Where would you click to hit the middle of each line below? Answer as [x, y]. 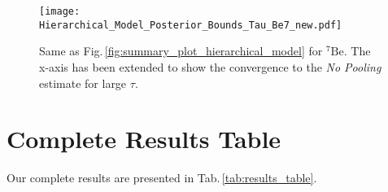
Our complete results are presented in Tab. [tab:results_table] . [162, 178]
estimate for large [83, 83]
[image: [60, 11]
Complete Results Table [144, 139]
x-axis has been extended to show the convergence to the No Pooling [210, 66]
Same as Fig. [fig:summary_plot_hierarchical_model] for [181, 51]
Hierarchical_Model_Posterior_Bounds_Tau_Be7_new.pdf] [191, 25]
